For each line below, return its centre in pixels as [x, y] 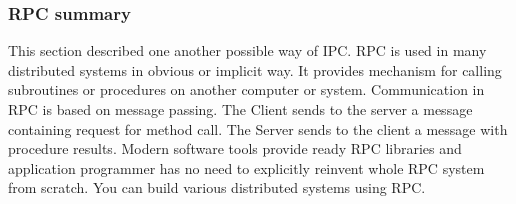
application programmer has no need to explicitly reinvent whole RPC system [246, 167]
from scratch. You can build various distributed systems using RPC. [217, 187]
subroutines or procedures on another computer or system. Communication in [246, 89]
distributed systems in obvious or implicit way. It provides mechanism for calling [255, 69]
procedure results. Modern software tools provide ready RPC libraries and [235, 148]
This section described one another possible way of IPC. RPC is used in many [247, 50]
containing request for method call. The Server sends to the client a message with [258, 128]
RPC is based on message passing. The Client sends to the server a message [240, 109]
